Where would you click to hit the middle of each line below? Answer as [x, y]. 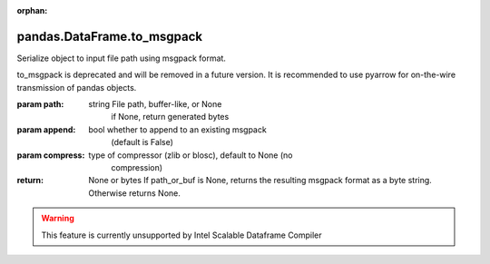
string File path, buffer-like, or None [155, 104]
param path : [40, 104]
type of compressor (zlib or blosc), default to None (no [191, 155]
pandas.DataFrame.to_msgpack [110, 36]
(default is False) [142, 142]
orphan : [32, 10]
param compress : [51, 155]
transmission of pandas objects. [77, 87]
